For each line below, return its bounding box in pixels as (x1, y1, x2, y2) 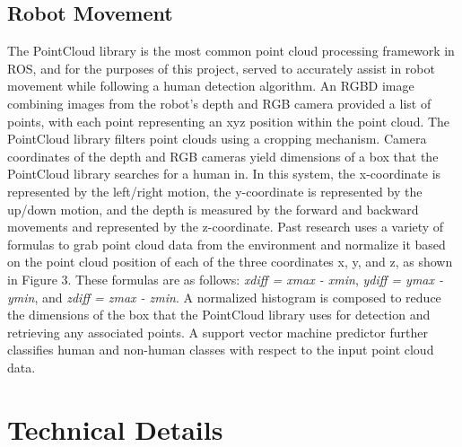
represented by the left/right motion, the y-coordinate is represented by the (7, 181, 423, 200)
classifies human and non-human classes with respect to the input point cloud (7, 340, 434, 359)
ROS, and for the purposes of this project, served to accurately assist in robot (7, 58, 435, 77)
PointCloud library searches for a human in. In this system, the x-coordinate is (7, 164, 441, 183)
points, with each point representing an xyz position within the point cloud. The (7, 111, 450, 130)
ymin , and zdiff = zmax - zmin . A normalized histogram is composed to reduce (7, 287, 441, 306)
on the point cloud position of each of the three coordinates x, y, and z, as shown (7, 252, 453, 271)
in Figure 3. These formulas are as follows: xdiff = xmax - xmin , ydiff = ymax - (7, 269, 444, 288)
